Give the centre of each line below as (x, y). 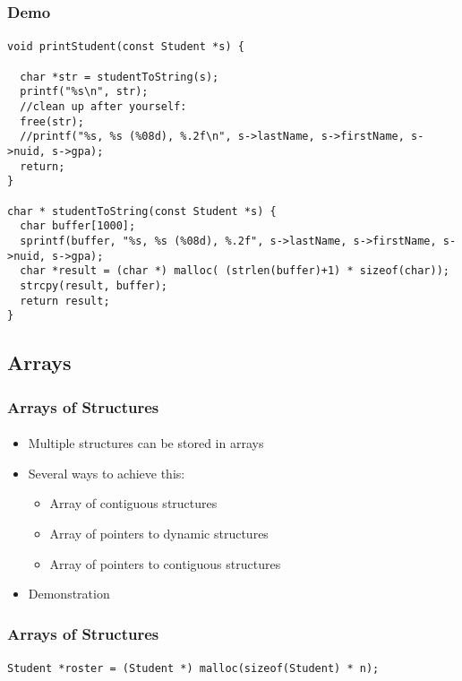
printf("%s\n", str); (84, 92)
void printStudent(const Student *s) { (126, 47)
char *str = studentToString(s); (120, 77)
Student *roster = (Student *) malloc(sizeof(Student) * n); (193, 669)
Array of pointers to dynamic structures (159, 533)
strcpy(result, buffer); (94, 285)
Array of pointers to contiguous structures (165, 563)
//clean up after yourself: (103, 107)
